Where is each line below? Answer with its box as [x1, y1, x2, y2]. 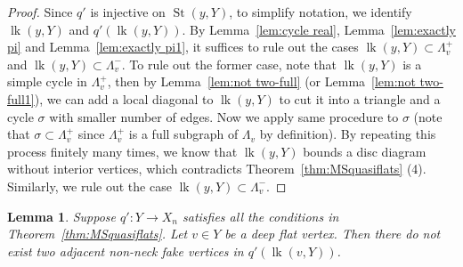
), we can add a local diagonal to [34, 89, 214, 108]
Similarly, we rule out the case [7, 176, 172, 195]
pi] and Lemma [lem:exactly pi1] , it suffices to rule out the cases [7, 37, 359, 56]
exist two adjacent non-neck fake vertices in [7, 241, 244, 260]
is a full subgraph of [128, 125, 239, 143]
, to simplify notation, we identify [229, 3, 412, 20]
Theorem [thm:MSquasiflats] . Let [7, 224, 188, 243]
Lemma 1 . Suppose [7, 206, 117, 225]
